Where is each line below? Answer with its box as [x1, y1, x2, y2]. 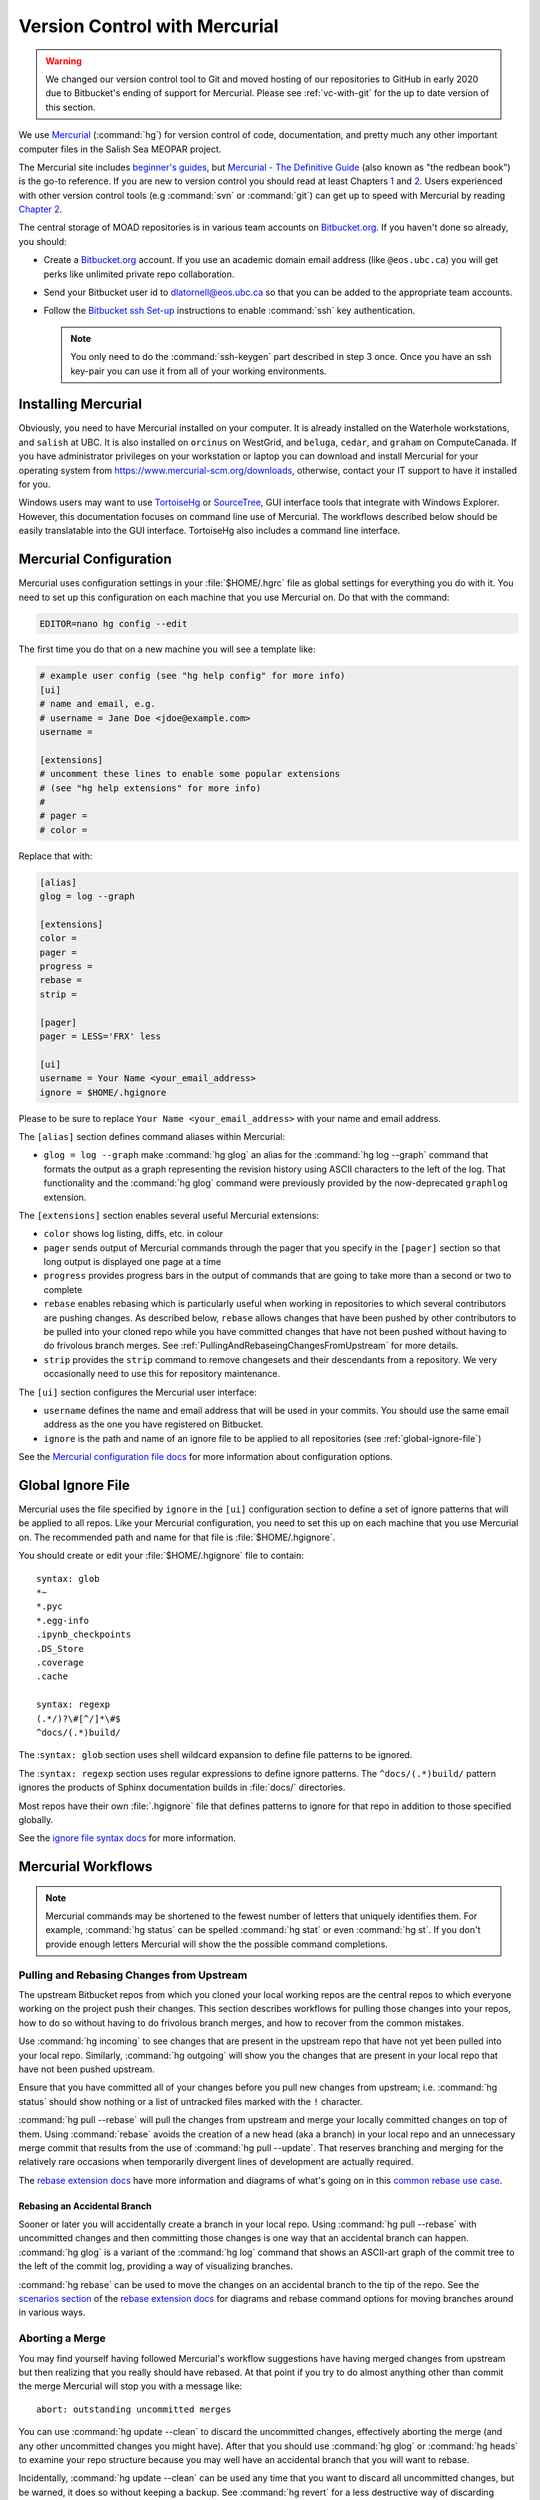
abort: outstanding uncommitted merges [36, 2403, 232, 2415]
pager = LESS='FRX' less [39, 1031, 162, 1042]
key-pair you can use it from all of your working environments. [70, 365, 327, 377]
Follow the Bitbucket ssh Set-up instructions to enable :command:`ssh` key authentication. [43, 305, 416, 317]
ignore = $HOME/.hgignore [39, 1086, 167, 1098]
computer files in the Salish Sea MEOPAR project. [18, 143, 222, 155]
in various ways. [18, 2306, 86, 2319]
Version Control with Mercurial [18, 15, 279, 37]
